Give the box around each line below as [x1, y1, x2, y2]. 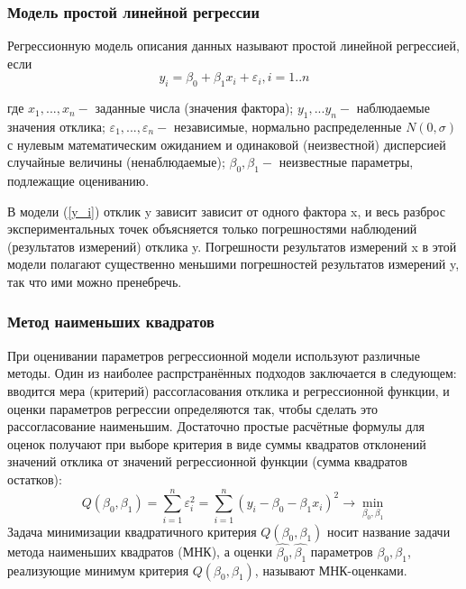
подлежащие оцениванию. [7, 170, 150, 189]
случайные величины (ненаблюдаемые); [7, 152, 225, 171]
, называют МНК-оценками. [254, 560, 407, 579]
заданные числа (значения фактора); [95, 98, 294, 117]
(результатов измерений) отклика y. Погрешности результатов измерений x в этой [7, 236, 457, 255]
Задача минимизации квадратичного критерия [7, 521, 257, 540]
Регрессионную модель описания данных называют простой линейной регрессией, [7, 36, 460, 55]
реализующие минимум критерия [7, 560, 189, 579]
